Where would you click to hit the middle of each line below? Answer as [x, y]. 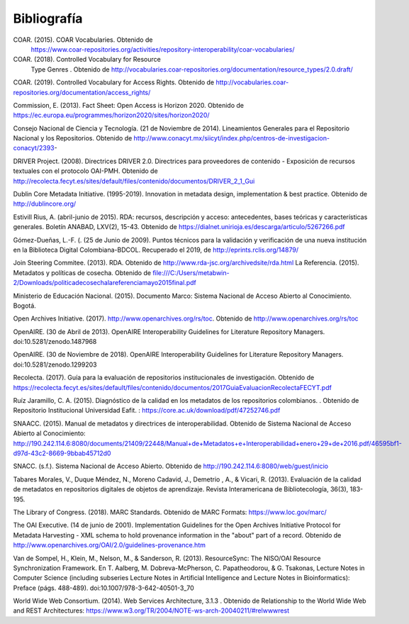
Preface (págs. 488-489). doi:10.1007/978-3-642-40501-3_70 [103, 588]
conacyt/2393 [34, 148]
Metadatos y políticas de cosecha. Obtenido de [82, 272]
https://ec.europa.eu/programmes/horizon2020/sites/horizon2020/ [111, 115]
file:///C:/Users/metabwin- [191, 272]
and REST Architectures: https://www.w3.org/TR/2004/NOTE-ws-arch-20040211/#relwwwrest [151, 611]
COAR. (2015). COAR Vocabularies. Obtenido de [83, 40]
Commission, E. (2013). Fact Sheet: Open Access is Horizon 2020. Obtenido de [129, 105]
